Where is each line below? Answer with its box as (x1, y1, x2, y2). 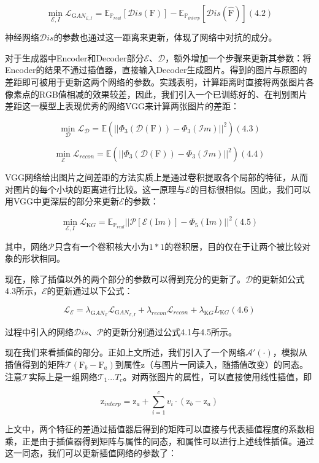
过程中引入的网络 (5, 325, 74, 338)
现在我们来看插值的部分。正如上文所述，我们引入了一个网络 (5, 346, 245, 359)
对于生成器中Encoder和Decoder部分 (5, 51, 144, 64)
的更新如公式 (253, 272, 305, 285)
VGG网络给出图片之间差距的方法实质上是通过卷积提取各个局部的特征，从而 (5, 171, 309, 183)
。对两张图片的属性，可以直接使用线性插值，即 (123, 370, 312, 383)
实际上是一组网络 (28, 370, 98, 383)
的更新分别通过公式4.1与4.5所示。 (103, 325, 237, 338)
